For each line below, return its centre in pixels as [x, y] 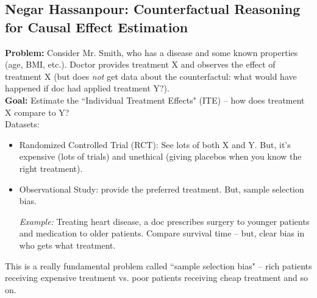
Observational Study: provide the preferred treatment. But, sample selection [162, 189]
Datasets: [22, 124]
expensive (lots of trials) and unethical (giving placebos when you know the [160, 156]
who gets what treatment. [67, 245]
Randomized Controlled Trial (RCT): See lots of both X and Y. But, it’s [155, 144]
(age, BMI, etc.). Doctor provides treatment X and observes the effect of [140, 64]
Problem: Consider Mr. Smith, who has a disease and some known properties [151, 52]
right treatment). [51, 168]
